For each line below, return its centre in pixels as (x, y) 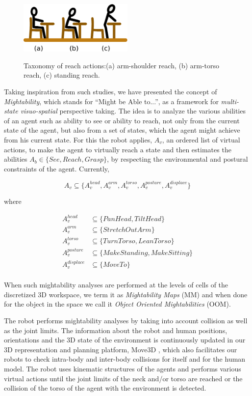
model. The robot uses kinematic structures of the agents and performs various (123, 368)
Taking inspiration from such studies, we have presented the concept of (111, 92)
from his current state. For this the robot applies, (78, 140)
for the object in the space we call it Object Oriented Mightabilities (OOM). (117, 304)
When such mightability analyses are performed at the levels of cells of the (116, 285)
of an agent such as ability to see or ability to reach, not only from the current (122, 120)
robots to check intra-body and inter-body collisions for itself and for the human (125, 359)
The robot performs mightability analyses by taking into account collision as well (126, 320)
